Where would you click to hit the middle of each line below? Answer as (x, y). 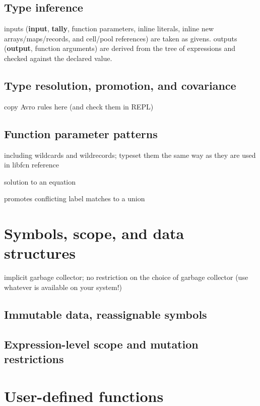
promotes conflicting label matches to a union (75, 198)
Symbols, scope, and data (94, 233)
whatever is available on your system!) (63, 287)
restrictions (34, 359)
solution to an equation (40, 181)
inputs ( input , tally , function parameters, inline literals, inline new (109, 28)
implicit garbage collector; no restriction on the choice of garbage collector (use (126, 277)
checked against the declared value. (58, 58)
